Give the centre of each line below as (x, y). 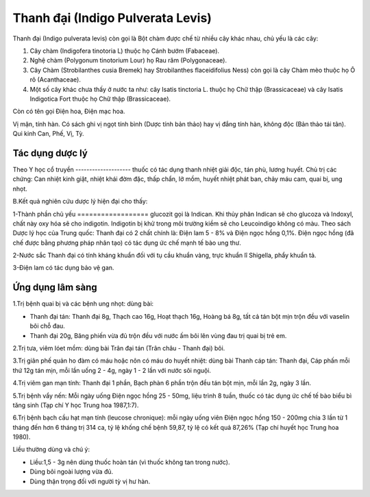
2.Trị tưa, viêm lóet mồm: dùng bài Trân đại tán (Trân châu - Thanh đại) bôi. (119, 348)
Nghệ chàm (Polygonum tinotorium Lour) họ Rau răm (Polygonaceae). (128, 60)
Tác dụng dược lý (50, 153)
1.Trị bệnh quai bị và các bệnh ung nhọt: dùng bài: (83, 304)
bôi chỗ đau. (47, 326)
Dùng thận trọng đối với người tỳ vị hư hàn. (90, 481)
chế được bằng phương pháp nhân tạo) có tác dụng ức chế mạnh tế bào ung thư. (127, 243)
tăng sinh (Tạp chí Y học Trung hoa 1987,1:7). (76, 405)
